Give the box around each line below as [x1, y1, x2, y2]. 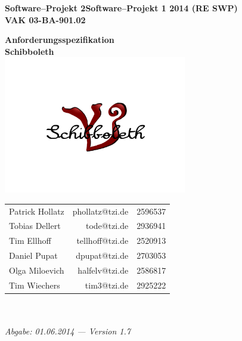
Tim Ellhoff [9, 234, 51, 247]
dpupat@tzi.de [76, 249, 129, 262]
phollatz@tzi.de [72, 204, 129, 217]
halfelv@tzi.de [77, 263, 129, 276]
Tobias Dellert [9, 219, 61, 232]
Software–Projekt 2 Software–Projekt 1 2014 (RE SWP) [5, 2, 238, 14]
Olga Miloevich [9, 263, 64, 276]
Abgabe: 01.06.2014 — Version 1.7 [5, 325, 131, 337]
